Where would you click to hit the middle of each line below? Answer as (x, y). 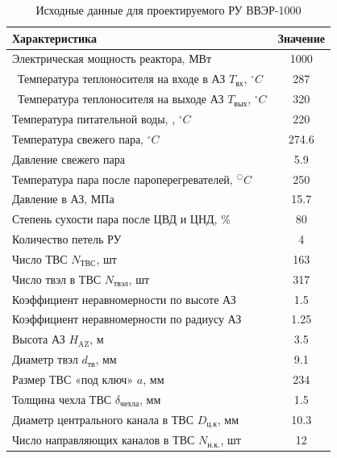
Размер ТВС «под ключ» (73, 379)
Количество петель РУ (67, 239)
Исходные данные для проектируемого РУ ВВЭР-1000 (168, 10)
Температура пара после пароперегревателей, (123, 179)
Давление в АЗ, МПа (63, 199)
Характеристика (54, 37)
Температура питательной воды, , (94, 118)
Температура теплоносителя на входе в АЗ (121, 79)
